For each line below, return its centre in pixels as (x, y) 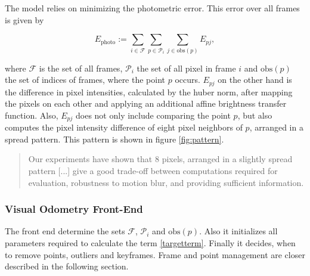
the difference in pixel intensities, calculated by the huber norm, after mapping (149, 92)
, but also (255, 115)
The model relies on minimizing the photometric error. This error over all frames (152, 8)
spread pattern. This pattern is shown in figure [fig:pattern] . (114, 139)
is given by (24, 19)
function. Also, (32, 115)
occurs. (187, 80)
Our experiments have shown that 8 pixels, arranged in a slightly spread (160, 159)
